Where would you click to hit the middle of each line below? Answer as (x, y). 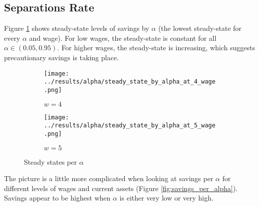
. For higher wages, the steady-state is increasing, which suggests (156, 48)
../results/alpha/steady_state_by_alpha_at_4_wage (130, 82)
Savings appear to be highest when (57, 198)
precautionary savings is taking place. (61, 57)
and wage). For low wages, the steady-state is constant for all (123, 38)
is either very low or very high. (166, 198)
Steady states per (50, 161)
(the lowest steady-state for (200, 28)
